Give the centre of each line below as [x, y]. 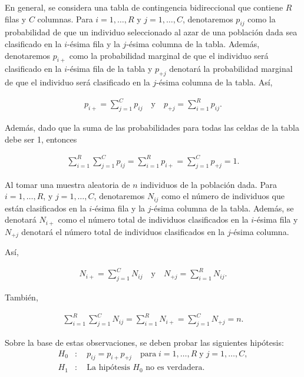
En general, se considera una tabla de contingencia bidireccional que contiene [144, 7]
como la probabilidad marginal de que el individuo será [169, 55]
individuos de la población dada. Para [209, 184]
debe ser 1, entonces [41, 139]
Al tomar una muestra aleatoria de [67, 184]
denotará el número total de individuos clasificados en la [123, 231]
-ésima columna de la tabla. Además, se [222, 208]
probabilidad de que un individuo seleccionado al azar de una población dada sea [151, 32]
